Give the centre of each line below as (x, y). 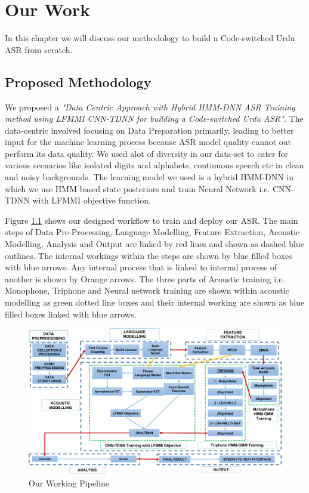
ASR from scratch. (39, 49)
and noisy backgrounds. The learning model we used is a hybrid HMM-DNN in (149, 177)
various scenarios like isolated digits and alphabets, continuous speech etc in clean (154, 165)
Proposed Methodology (78, 81)
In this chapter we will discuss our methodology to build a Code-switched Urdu (150, 38)
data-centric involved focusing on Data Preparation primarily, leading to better (149, 130)
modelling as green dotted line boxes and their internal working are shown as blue (155, 302)
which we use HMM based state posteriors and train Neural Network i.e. (137, 188)
